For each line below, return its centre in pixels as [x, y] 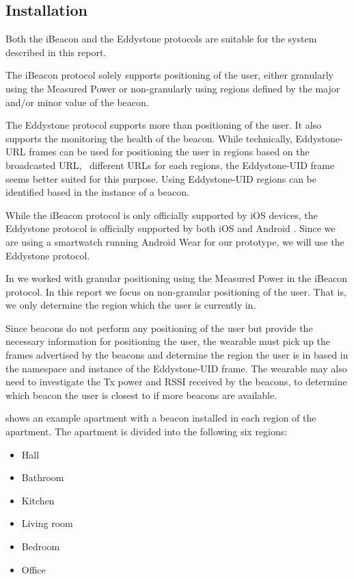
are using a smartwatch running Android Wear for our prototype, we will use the [175, 241]
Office [33, 569]
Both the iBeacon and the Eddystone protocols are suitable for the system [161, 39]
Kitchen [38, 500]
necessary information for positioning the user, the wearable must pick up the [168, 341]
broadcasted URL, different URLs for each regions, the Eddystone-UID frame [170, 165]
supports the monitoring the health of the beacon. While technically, [149, 138]
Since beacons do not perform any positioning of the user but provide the [159, 327]
